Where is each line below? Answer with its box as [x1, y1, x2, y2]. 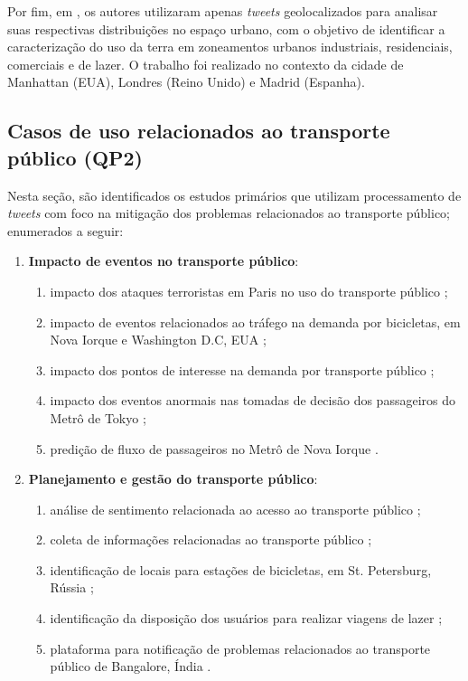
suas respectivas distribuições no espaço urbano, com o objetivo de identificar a [7, 19, 445, 38]
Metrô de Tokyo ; [50, 408, 146, 427]
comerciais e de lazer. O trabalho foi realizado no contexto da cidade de [7, 54, 404, 73]
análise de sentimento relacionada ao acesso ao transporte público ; [50, 499, 421, 518]
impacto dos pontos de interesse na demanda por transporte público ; [50, 360, 435, 379]
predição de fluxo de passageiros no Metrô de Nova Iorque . [50, 439, 379, 458]
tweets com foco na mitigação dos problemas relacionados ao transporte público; [7, 203, 450, 222]
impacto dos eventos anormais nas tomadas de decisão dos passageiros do [50, 391, 455, 410]
